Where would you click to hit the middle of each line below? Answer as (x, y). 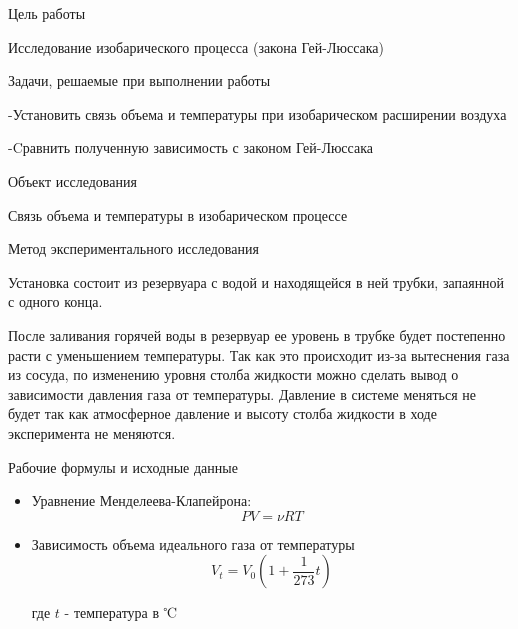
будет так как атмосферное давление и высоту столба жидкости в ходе (222, 413)
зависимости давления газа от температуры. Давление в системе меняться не (242, 393)
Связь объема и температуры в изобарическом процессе (178, 214)
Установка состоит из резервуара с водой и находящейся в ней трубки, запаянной (256, 281)
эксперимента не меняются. (92, 432)
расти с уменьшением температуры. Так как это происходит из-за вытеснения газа (259, 354)
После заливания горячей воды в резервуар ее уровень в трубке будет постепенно (257, 334)
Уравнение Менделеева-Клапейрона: (141, 500)
